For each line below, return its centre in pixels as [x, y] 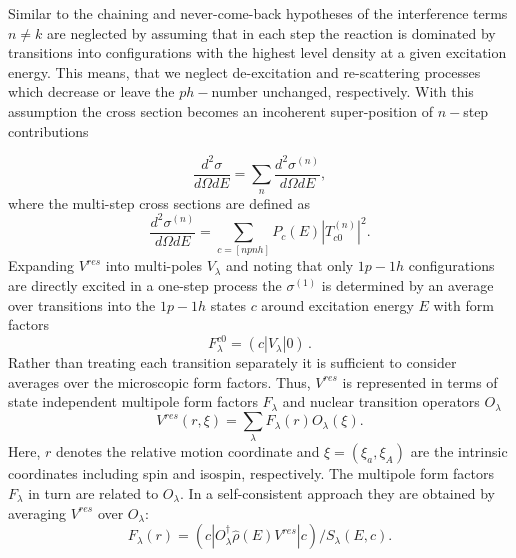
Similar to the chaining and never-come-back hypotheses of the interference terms [258, 13]
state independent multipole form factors [133, 401]
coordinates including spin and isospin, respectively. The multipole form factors [251, 473]
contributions [48, 130]
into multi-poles [153, 265]
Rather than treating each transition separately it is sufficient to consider [232, 362]
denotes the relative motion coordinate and [187, 451]
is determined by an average [407, 285]
